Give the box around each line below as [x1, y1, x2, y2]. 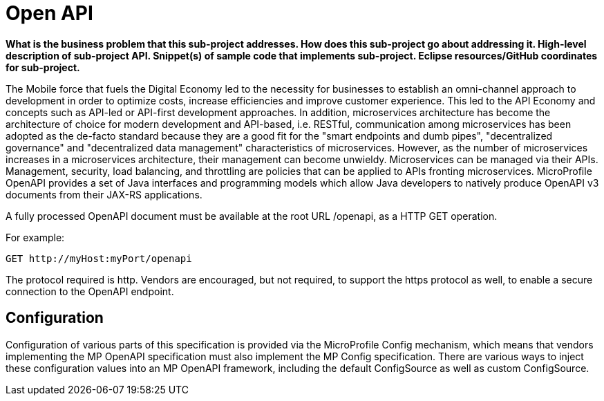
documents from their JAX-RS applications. [6, 188, 202, 200]
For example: [6, 231, 65, 243]
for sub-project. [6, 61, 80, 73]
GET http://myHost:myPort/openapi [6, 252, 192, 264]
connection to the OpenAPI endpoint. [6, 285, 174, 297]
